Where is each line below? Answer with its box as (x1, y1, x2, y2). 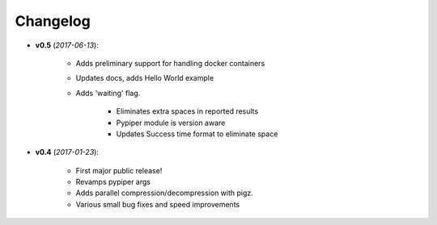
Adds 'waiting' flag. (75, 88, 141, 98)
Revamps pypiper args (75, 177, 151, 187)
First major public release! (75, 165, 163, 175)
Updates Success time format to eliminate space (116, 129, 278, 139)
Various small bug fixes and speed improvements (75, 199, 240, 209)
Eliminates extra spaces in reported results (116, 106, 259, 116)
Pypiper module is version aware (116, 118, 226, 127)
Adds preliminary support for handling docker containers (75, 58, 265, 68)
